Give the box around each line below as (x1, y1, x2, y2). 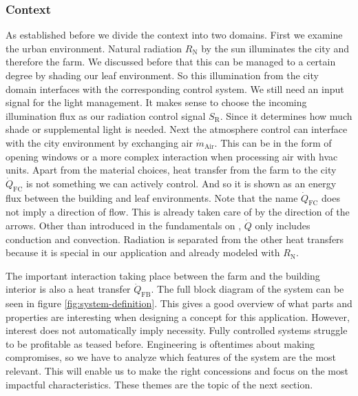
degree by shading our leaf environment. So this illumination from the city (6, 68, 319, 82)
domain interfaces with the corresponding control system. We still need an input (6, 81, 344, 96)
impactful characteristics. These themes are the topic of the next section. (6, 377, 313, 391)
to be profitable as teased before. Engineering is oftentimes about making (6, 336, 315, 351)
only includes (255, 218, 310, 232)
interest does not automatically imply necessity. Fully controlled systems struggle (6, 323, 348, 337)
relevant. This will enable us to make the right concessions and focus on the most (6, 364, 348, 378)
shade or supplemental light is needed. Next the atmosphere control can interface (6, 122, 348, 136)
